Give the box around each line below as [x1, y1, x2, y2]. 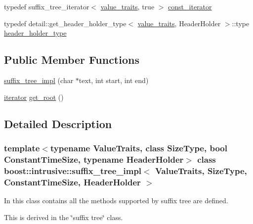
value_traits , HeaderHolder [137, 18, 221, 28]
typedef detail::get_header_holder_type [4, 18, 126, 28]
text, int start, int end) [79, 75, 149, 85]
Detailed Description [4, 116, 112, 131]
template [4, 141, 40, 154]
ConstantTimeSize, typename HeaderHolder [4, 153, 184, 165]
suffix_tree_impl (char [4, 75, 74, 85]
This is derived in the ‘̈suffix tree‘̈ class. [4, 212, 123, 222]
